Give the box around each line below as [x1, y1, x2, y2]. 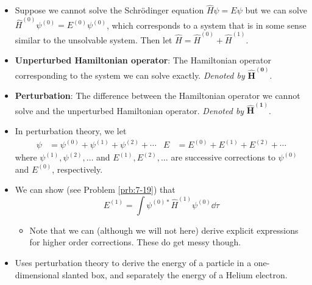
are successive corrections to [171, 151, 275, 164]
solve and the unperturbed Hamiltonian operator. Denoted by [15, 104, 244, 117]
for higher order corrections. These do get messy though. [29, 236, 241, 248]
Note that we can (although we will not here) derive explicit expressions [29, 223, 299, 236]
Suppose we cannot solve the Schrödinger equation [15, 4, 204, 16]
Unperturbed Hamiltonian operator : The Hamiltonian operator [15, 54, 271, 67]
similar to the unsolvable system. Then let [15, 33, 172, 46]
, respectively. [52, 162, 103, 175]
